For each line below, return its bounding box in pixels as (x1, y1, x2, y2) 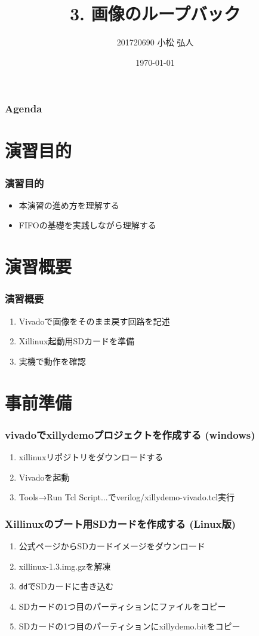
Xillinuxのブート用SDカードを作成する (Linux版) (5, 516, 236, 531)
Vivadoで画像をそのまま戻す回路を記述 (18, 314, 170, 327)
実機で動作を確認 (18, 354, 86, 367)
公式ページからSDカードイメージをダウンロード (18, 539, 205, 552)
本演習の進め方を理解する (18, 198, 119, 211)
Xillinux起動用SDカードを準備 (18, 335, 134, 347)
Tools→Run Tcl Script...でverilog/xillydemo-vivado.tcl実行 (18, 491, 235, 503)
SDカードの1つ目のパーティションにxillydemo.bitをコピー (18, 620, 240, 632)
